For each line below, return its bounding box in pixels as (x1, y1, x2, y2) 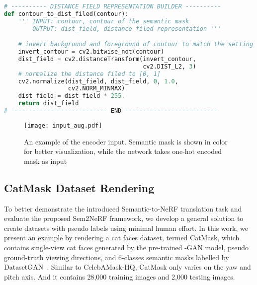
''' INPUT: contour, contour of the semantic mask (18, 17, 189, 25)
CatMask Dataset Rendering (4, 180, 155, 195)
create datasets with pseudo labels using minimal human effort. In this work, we (4, 222, 248, 233)
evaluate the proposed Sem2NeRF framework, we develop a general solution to (4, 213, 244, 223)
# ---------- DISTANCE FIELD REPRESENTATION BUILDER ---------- (4, 3, 221, 10)
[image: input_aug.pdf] (24, 122, 102, 129)
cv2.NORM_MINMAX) (68, 85, 125, 92)
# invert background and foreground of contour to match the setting (18, 41, 254, 48)
